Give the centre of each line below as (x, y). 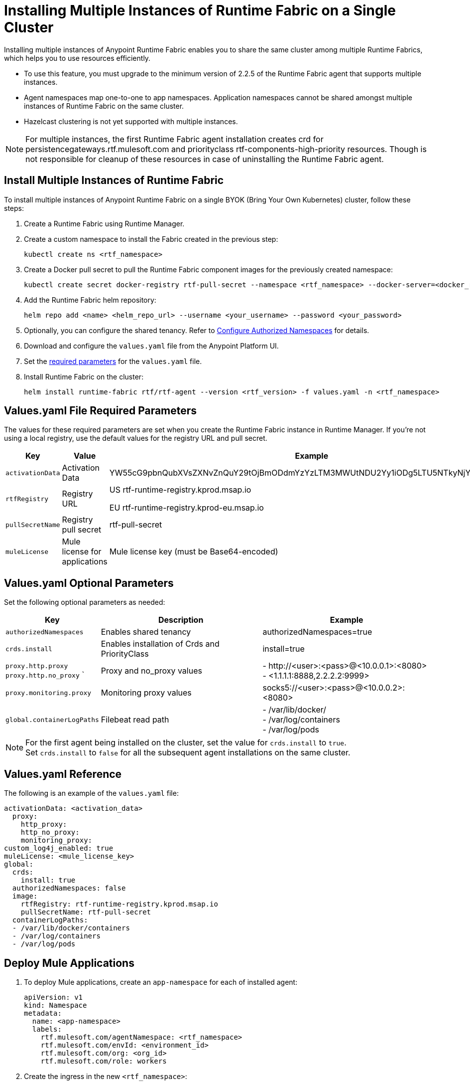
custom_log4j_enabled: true (59, 848)
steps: (14, 208)
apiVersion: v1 (54, 997)
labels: (47, 1029)
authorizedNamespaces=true (317, 632)
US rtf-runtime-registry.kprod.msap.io (180, 490)
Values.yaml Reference (63, 774)
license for (82, 552)
